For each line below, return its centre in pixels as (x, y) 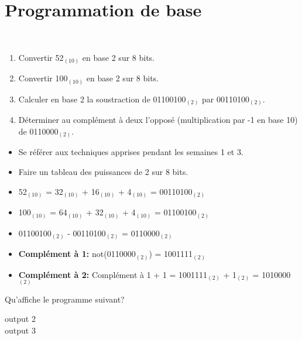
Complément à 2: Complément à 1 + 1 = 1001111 (113, 274)
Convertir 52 (41, 57)
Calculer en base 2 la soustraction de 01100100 (102, 99)
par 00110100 (226, 99)
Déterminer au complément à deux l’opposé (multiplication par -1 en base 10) (158, 120)
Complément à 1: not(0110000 (77, 254)
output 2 (20, 319)
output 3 (20, 330)
